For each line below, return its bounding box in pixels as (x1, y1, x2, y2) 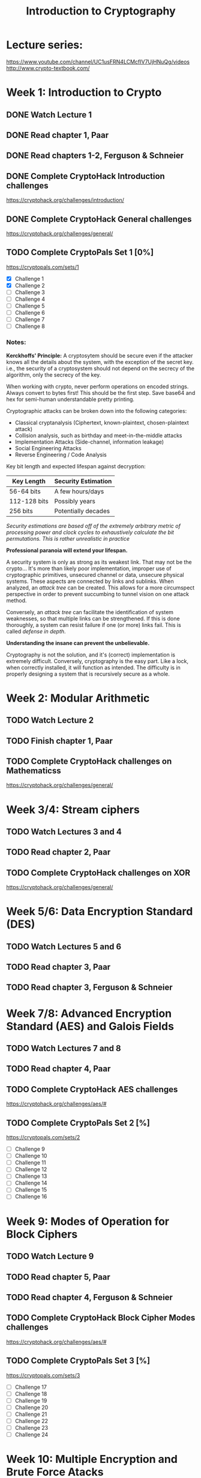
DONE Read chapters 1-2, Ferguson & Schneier (6, 151, 184, 161)
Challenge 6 (14, 309, 45, 316)
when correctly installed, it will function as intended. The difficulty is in (6, 664, 181, 671)
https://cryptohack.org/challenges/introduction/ (6, 197, 124, 204)
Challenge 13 (14, 1172, 47, 1180)
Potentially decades (54, 506, 110, 515)
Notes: (6, 338, 26, 347)
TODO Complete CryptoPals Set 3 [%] (6, 1356, 151, 1366)
